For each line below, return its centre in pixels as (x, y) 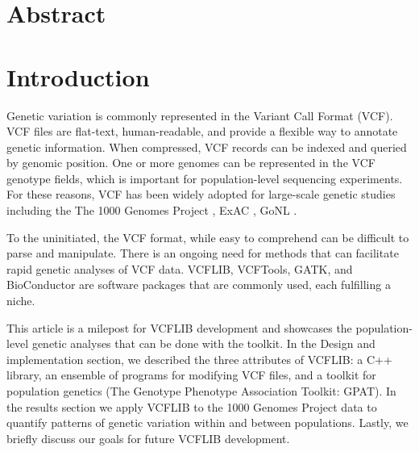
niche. (21, 301)
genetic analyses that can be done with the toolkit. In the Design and (203, 343)
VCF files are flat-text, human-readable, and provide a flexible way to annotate (202, 131)
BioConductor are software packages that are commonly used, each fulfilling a (199, 285)
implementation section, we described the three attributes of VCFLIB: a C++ (199, 359)
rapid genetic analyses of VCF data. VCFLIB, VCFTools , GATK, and (180, 268)
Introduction (78, 76)
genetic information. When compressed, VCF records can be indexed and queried (207, 146)
